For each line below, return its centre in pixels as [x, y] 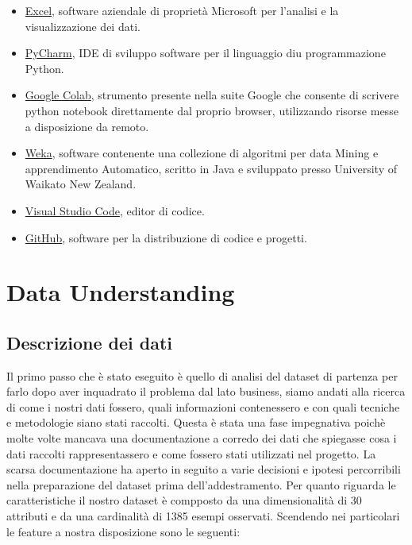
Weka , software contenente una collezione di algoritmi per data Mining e [202, 153]
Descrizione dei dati [90, 342]
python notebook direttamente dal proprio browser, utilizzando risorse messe [212, 110]
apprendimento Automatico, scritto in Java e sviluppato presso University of [211, 168]
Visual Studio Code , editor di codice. [115, 210]
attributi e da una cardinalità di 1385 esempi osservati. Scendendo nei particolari [203, 516]
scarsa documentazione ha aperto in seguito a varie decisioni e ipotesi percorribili [204, 469]
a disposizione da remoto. [87, 126]
